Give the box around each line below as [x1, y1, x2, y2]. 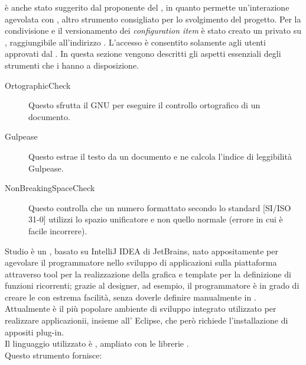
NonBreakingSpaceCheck [5, 182, 95, 194]
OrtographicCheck [5, 79, 71, 91]
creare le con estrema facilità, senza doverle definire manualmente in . [5, 290, 256, 303]
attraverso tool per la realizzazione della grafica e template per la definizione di [5, 267, 291, 280]
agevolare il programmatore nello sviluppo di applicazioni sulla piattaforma [5, 256, 277, 269]
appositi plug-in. [5, 325, 64, 338]
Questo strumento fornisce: [5, 348, 102, 361]
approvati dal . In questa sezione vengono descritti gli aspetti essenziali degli [5, 47, 281, 60]
